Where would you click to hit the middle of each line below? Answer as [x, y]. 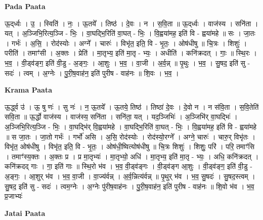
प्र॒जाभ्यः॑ [14, 196]
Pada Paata [25, 6]
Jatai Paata [25, 213]
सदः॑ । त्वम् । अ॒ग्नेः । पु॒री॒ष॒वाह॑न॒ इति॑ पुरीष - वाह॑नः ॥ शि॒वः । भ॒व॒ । [92, 73]
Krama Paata [28, 90]
